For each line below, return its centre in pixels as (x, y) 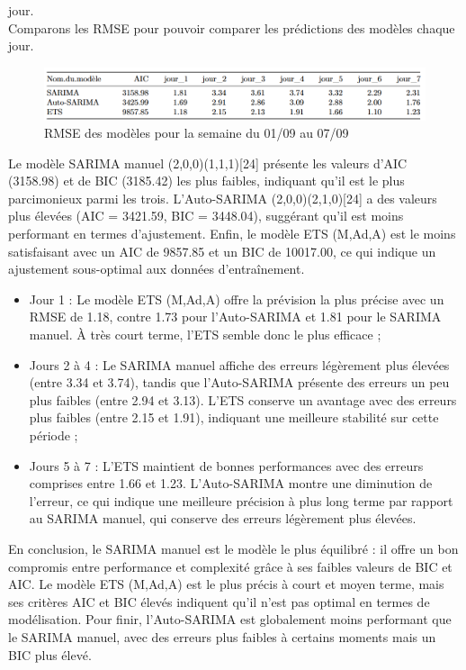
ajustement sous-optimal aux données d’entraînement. (157, 269)
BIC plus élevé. (50, 654)
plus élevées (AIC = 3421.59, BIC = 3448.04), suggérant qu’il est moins (206, 216)
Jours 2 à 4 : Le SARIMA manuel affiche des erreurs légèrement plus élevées (239, 364)
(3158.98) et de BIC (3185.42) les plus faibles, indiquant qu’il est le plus (206, 181)
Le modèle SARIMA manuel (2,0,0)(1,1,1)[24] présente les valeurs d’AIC (208, 163)
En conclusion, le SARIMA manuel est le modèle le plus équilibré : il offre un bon (233, 548)
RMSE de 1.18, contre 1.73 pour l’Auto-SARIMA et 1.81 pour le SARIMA (235, 317)
